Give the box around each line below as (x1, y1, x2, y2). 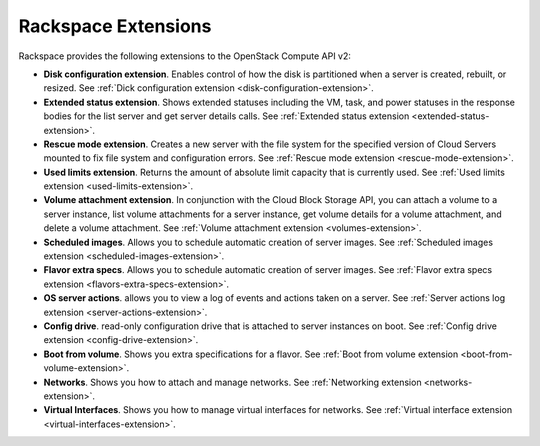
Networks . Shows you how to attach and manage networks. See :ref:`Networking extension (43, 376, 422, 388)
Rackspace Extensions (18, 15, 212, 37)
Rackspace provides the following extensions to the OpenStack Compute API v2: (18, 50, 352, 62)
